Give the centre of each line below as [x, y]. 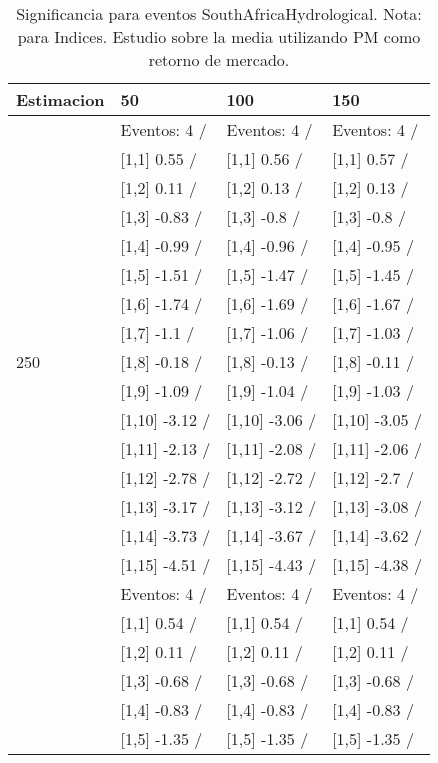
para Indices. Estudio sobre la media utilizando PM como [219, 36]
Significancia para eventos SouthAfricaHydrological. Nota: [219, 13]
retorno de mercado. [219, 59]
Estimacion [60, 99]
